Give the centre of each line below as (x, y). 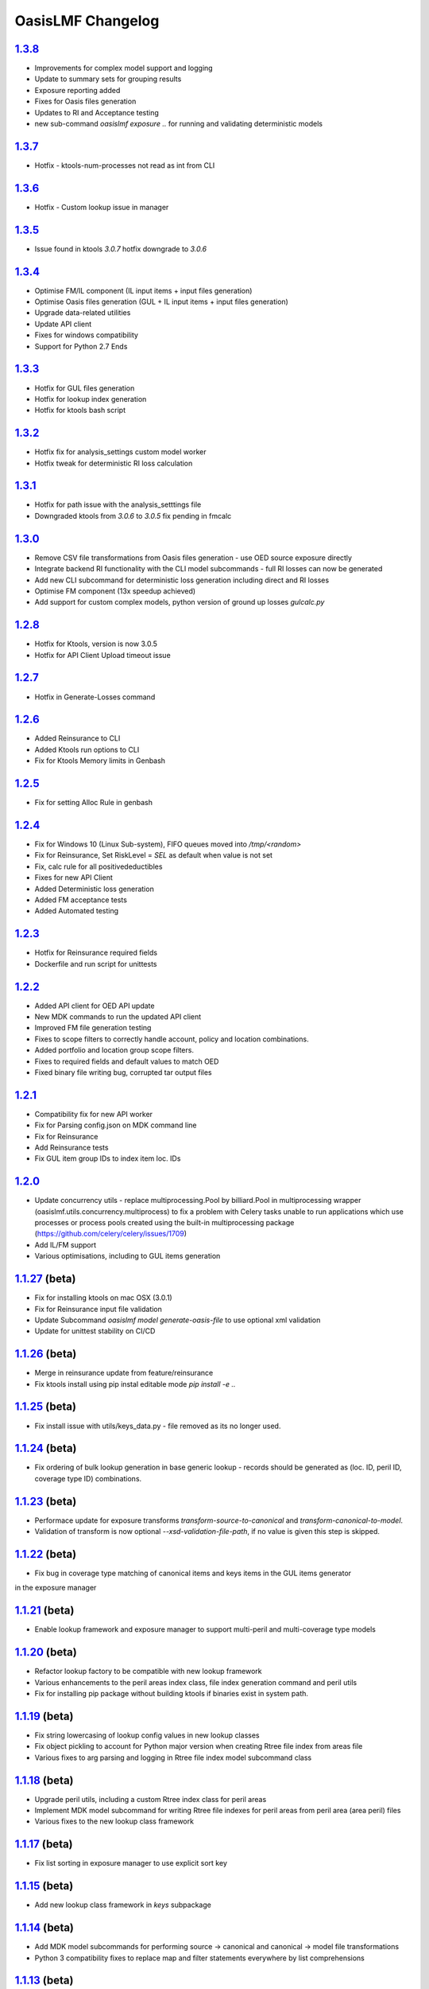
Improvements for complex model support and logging (124, 68)
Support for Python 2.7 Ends (81, 346)
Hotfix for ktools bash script (80, 411)
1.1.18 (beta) (44, 1780)
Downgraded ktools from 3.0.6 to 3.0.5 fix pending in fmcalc (133, 516)
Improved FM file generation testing (93, 1028)
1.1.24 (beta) (46, 1448)
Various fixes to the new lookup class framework (114, 1821)
